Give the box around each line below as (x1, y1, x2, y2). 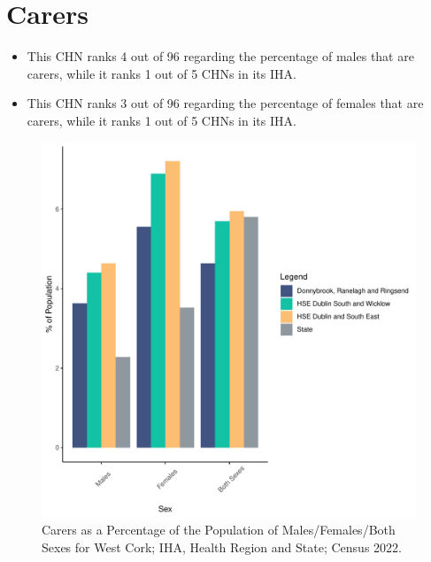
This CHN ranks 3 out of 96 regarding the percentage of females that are (27, 94, 424, 112)
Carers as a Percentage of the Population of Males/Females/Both (42, 520, 396, 539)
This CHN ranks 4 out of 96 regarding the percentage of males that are (27, 47, 414, 65)
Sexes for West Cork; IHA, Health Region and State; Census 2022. (42, 537, 402, 556)
